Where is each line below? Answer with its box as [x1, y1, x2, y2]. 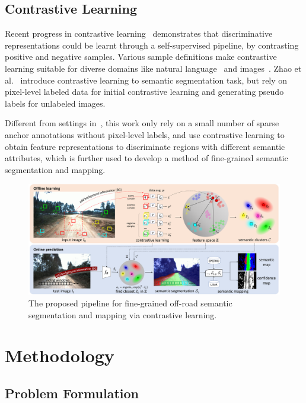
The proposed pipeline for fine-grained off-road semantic [28, 297, 232, 309]
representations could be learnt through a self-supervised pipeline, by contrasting [5, 39, 299, 51]
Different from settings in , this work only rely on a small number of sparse [5, 117, 279, 129]
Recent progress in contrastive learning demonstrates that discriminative [5, 27, 273, 40]
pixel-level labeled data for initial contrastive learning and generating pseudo [5, 85, 284, 98]
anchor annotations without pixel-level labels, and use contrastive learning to [5, 128, 285, 140]
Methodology [5, 343, 114, 367]
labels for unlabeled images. [5, 97, 106, 109]
